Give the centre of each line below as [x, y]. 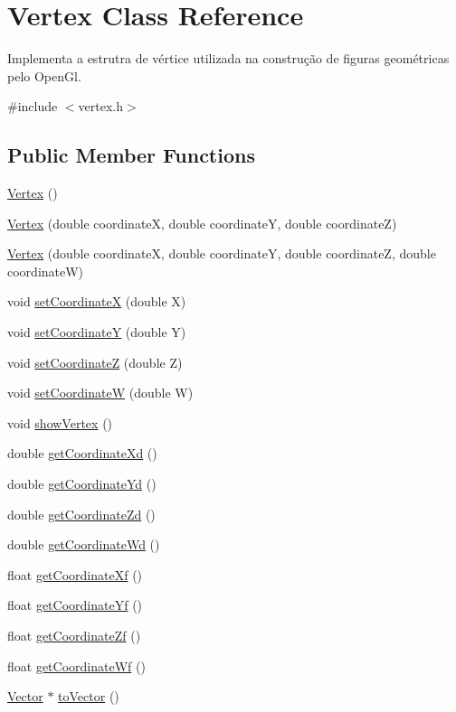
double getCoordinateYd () [82, 484]
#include [33, 106]
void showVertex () [60, 422]
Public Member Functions [131, 155]
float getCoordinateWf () [76, 665]
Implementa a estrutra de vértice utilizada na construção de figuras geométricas [228, 58]
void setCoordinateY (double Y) [97, 332]
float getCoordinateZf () [74, 636]
